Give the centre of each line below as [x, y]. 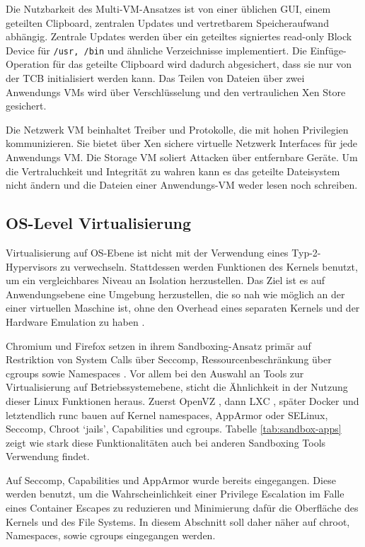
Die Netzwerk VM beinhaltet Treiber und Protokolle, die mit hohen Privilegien [177, 129]
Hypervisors [31, 266]
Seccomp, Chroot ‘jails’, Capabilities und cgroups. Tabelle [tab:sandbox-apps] [174, 429]
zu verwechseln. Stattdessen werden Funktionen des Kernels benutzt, [209, 266]
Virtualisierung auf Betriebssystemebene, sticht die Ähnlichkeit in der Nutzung [177, 387]
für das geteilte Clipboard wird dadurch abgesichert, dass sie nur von [202, 64]
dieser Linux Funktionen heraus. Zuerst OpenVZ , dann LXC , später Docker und [182, 400]
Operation [28, 64]
